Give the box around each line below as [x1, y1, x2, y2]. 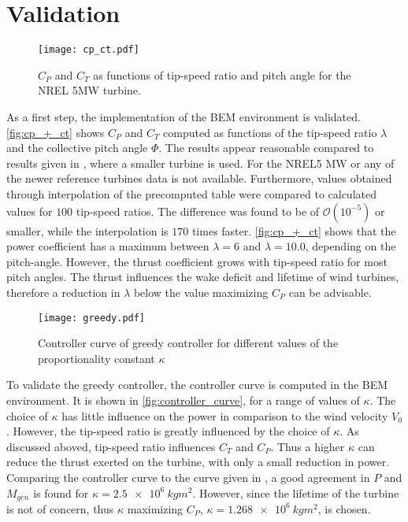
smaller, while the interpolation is [6, 222, 169, 239]
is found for [33, 484, 89, 501]
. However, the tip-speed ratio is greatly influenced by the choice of [6, 423, 330, 439]
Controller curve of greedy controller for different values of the [38, 335, 339, 351]
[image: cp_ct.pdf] [38, 44, 139, 56]
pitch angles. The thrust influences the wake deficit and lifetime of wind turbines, [6, 268, 399, 285]
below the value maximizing [133, 283, 269, 300]
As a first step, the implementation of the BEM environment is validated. [6, 108, 361, 124]
